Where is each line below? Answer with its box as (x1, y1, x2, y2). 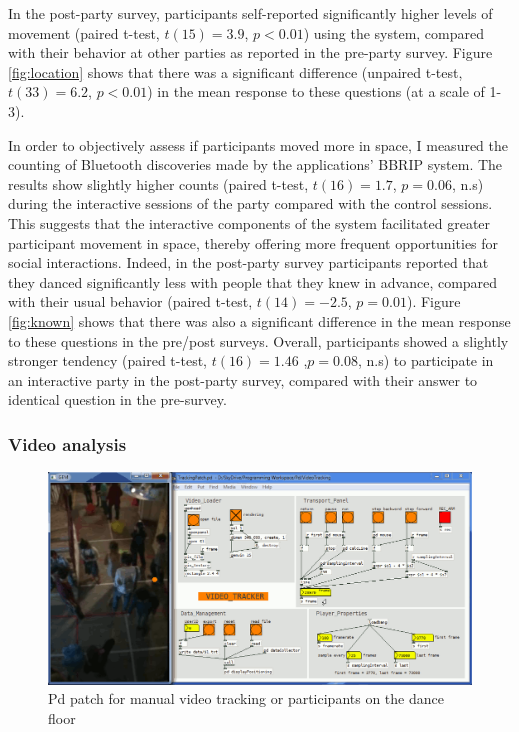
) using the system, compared (303, 22, 484, 43)
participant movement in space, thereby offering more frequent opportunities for (8, 232, 499, 253)
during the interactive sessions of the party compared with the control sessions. (8, 193, 493, 214)
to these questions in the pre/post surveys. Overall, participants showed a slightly (8, 330, 509, 351)
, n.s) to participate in (357, 350, 494, 371)
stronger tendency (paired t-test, (8, 350, 207, 371)
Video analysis (8, 431, 127, 456)
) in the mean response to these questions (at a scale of (147, 81, 485, 102)
